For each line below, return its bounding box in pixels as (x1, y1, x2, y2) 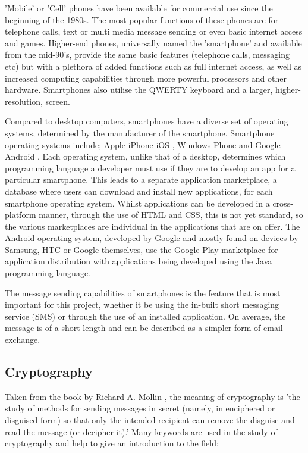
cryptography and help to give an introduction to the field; (5, 437, 219, 449)
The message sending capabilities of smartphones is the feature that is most (5, 286, 281, 299)
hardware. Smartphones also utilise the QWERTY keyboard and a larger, (5, 83, 273, 96)
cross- (272, 196, 293, 209)
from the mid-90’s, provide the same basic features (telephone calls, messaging (5, 48, 290, 61)
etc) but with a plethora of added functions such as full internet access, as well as (5, 60, 302, 72)
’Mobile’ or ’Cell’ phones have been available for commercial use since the (5, 2, 273, 14)
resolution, (5, 95, 43, 107)
